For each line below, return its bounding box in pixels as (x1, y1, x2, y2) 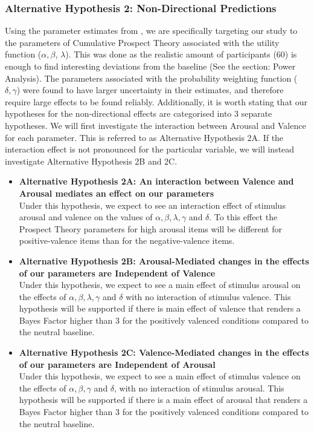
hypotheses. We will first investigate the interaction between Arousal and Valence (5, 119, 306, 131)
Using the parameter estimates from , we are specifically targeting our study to (5, 24, 298, 37)
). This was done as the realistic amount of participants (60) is (65, 48, 297, 61)
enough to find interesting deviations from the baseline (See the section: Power (5, 60, 296, 72)
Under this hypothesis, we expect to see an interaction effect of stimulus (19, 198, 286, 211)
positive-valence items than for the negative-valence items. (19, 234, 235, 247)
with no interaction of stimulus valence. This (126, 290, 291, 303)
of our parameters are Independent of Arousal (19, 358, 216, 370)
